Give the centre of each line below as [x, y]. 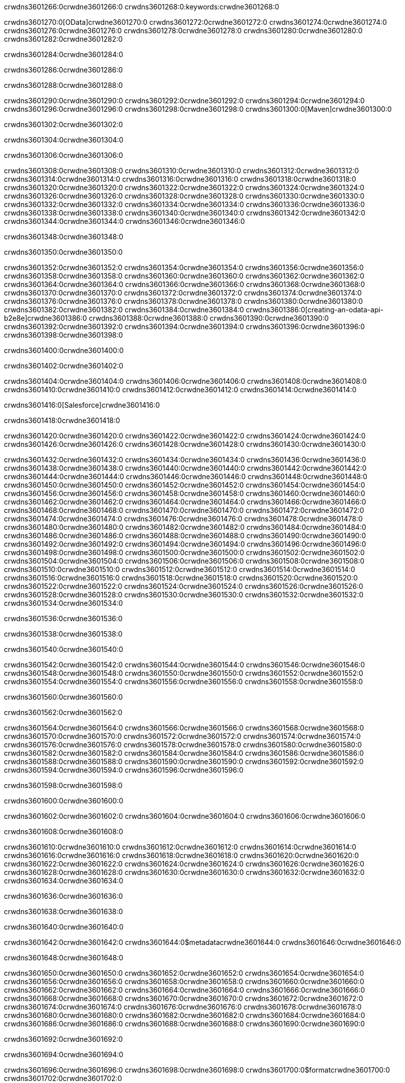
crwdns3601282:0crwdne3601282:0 [63, 39]
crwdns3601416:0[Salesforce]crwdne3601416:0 [82, 405]
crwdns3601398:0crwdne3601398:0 [63, 335]
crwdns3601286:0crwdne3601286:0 [63, 70]
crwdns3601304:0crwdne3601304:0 [64, 140]
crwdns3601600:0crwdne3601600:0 [64, 801]
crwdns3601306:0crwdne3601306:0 [64, 155]
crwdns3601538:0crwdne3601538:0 [63, 634]
